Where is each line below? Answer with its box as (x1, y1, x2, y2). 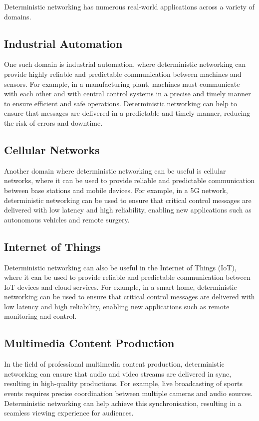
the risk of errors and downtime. (4, 117, 103, 128)
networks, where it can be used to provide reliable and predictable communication (4, 175, 255, 186)
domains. (4, 11, 31, 21)
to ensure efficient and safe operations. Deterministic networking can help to (4, 98, 237, 108)
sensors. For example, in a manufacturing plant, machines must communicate (4, 78, 240, 89)
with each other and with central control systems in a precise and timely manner (4, 88, 251, 99)
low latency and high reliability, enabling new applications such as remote (4, 301, 230, 311)
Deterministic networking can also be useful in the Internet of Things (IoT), (4, 262, 237, 272)
